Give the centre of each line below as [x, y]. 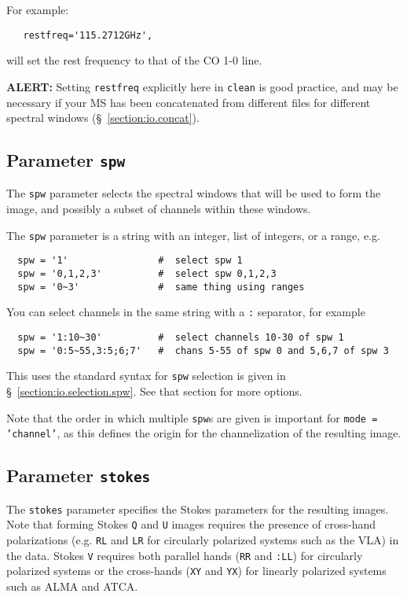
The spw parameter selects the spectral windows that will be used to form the [194, 193]
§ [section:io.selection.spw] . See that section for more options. [154, 391]
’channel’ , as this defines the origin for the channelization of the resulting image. [204, 433]
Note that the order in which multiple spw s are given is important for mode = [192, 417]
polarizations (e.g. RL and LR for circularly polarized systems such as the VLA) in [203, 539]
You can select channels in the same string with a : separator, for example [186, 312]
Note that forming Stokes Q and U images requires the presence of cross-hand [191, 524]
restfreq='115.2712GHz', [88, 35]
